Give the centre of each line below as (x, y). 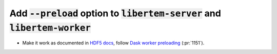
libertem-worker (50, 28)
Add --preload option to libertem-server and (115, 13)
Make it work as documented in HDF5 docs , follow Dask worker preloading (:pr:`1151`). (113, 43)
